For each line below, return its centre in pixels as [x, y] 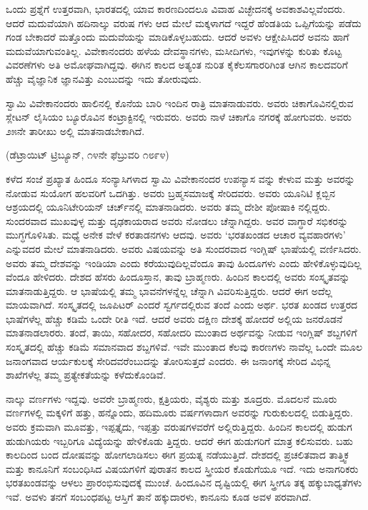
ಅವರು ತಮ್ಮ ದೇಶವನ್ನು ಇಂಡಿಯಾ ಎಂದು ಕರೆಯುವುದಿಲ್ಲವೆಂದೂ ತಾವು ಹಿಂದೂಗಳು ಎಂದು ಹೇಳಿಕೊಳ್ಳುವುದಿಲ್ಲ [184, 262]
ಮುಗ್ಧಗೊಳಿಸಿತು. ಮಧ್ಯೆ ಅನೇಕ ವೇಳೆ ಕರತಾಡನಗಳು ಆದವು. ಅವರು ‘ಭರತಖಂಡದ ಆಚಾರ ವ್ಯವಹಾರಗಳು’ [176, 235]
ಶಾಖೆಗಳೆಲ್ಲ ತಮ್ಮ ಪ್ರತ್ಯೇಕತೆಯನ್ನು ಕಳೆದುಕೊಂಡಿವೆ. [86, 375]
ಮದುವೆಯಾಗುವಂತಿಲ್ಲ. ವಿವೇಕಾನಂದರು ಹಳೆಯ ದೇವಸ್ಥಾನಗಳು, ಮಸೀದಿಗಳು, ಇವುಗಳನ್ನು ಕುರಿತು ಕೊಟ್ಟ [174, 50]
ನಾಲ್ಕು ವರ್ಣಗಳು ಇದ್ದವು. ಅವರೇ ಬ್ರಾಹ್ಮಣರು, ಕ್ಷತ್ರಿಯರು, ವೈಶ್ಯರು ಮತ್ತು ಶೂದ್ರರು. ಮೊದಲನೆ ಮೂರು [171, 398]
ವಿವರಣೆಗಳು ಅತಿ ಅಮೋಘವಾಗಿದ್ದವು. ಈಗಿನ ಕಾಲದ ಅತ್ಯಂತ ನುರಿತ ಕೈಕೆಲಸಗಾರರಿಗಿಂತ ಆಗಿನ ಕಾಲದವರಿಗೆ [177, 65]
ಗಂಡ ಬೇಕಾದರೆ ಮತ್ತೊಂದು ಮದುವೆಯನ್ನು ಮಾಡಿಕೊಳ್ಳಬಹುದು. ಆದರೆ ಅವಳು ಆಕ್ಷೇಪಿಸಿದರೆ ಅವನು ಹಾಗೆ [178, 37]
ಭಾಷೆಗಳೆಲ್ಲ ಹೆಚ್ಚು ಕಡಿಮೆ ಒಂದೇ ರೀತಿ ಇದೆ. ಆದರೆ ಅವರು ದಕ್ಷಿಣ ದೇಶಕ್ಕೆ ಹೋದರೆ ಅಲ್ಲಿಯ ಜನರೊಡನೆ [174, 318]
